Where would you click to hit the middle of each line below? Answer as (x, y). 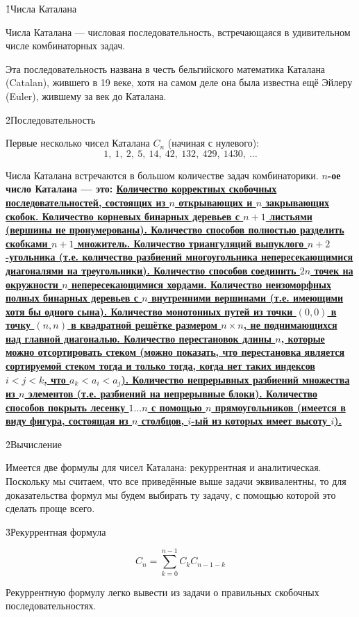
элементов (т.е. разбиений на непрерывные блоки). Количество (173, 394)
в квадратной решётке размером (144, 325)
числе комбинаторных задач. (66, 46)
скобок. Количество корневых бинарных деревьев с (123, 216)
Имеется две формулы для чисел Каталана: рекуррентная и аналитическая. (164, 467)
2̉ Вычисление (34, 444)
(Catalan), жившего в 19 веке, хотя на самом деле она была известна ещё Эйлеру (179, 82)
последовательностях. (51, 606)
